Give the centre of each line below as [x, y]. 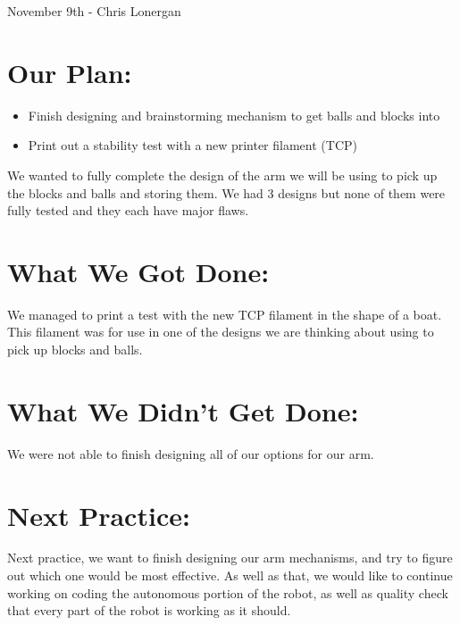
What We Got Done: [138, 271]
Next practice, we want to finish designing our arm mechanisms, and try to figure [230, 558]
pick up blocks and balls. [75, 349]
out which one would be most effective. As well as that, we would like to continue [230, 575]
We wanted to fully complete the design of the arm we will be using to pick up [222, 175]
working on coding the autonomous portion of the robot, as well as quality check [228, 592]
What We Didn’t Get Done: [183, 410]
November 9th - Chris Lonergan [94, 11]
